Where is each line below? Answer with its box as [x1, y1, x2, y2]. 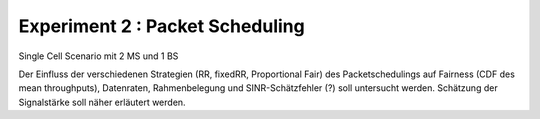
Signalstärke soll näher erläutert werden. [18, 96, 186, 108]
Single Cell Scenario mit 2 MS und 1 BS [18, 50, 179, 62]
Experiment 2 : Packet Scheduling [18, 15, 305, 37]
